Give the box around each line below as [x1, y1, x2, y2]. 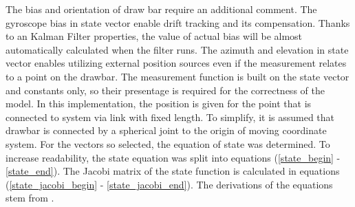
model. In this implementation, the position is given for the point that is [6, 96, 312, 111]
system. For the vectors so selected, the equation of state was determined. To [6, 136, 330, 151]
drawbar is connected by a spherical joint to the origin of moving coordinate [6, 123, 327, 138]
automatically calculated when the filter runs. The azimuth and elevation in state [6, 42, 349, 56]
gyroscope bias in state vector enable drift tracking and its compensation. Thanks [6, 15, 350, 30]
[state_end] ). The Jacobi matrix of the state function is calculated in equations [6, 164, 340, 178]
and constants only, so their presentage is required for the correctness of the [6, 83, 325, 97]
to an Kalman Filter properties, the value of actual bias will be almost [6, 29, 303, 43]
